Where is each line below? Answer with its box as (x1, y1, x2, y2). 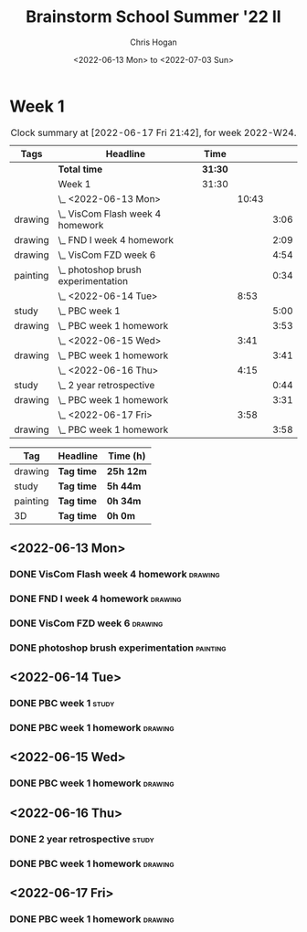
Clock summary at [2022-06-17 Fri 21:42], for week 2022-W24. (10, 126, 297, 139)
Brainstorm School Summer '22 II (26, 6, 281, 27)
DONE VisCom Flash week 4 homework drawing (9, 568, 221, 580)
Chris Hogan (129, 37, 178, 48)
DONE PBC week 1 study (9, 697, 115, 710)
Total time (58, 163, 103, 175)
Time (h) (108, 450, 146, 462)
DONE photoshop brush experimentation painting (9, 641, 227, 654)
